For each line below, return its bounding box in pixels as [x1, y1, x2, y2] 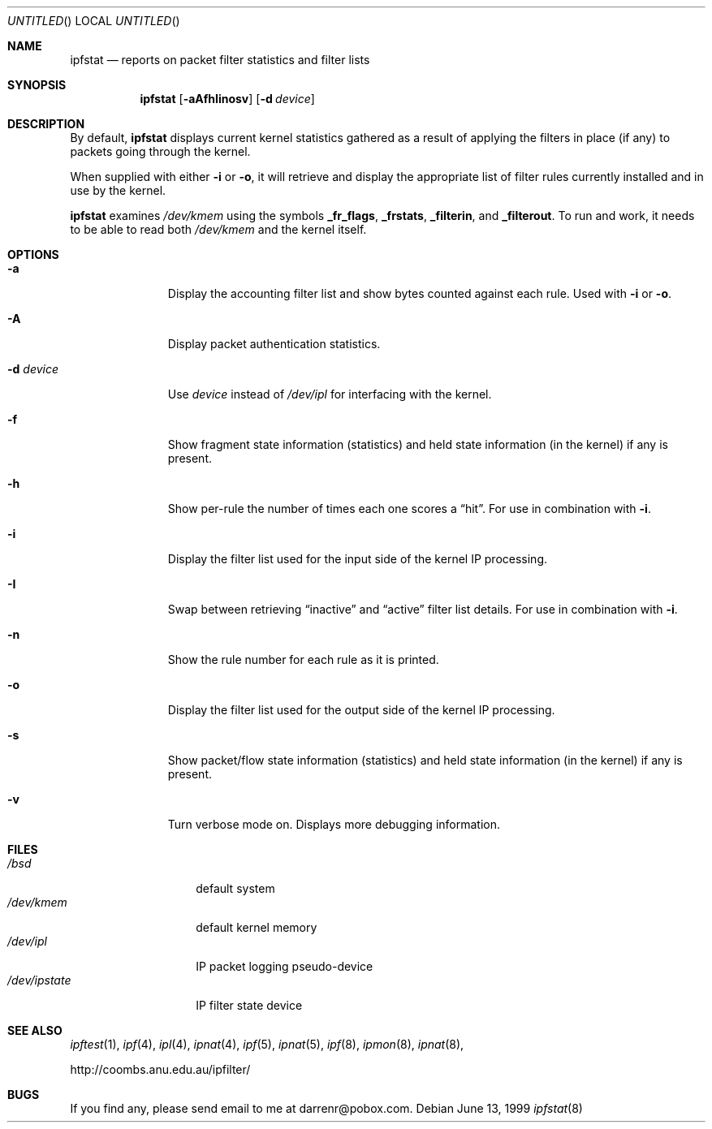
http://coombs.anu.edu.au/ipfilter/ [70, 1062, 251, 1076]
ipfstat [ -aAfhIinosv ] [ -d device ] [140, 92, 315, 106]
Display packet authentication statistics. [167, 337, 381, 351]
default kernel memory [196, 920, 317, 934]
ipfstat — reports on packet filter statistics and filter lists [70, 53, 370, 67]
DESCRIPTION [7, 117, 85, 131]
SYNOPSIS [7, 78, 67, 92]
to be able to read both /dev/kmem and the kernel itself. [70, 222, 367, 236]
